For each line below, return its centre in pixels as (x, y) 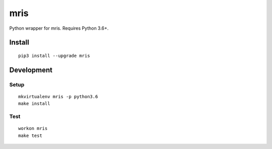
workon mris (33, 129)
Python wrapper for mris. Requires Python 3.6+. (59, 28)
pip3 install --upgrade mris (54, 56)
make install (34, 104)
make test (30, 135)
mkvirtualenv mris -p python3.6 (58, 96)
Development (31, 70)
